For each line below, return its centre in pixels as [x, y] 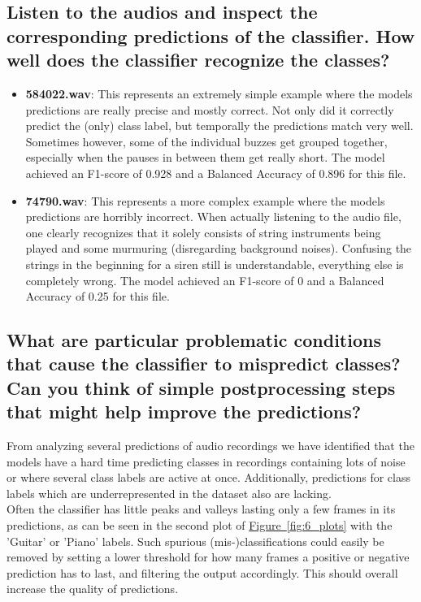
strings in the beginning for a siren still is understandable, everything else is [215, 264]
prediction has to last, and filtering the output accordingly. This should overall [202, 572]
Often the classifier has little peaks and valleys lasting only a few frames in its [201, 509]
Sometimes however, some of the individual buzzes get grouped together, [206, 141]
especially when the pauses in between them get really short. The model [205, 157]
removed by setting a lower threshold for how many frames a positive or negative [208, 557]
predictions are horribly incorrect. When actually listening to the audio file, [213, 217]
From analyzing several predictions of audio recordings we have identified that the [210, 446]
